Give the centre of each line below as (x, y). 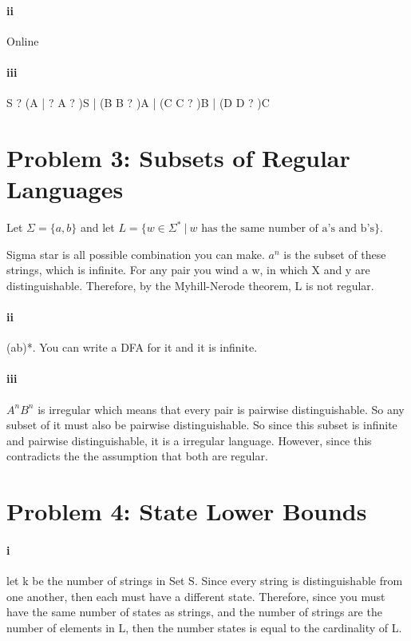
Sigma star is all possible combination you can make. (136, 254)
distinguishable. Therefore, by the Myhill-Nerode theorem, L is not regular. (190, 285)
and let (97, 227)
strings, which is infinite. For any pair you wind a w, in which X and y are (188, 270)
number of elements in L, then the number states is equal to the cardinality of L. (204, 627)
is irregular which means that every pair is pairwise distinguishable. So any (221, 409)
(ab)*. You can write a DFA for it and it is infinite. (132, 347)
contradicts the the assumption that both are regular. (137, 456)
